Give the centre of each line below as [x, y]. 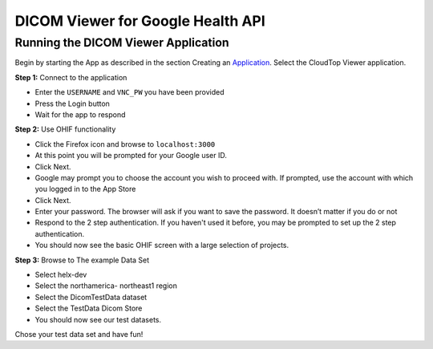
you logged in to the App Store [85, 189]
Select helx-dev [61, 275]
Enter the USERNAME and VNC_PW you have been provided [129, 92]
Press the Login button [72, 103]
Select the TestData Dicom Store [89, 308]
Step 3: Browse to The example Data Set [82, 260]
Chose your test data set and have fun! [79, 334]
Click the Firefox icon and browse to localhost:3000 [125, 144]
